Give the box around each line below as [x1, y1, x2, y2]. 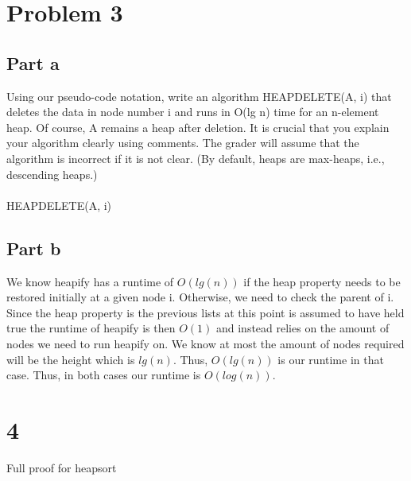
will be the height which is [6, 351, 135, 367]
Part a [6, 50, 60, 75]
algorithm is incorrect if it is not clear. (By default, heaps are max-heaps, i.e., [6, 149, 385, 166]
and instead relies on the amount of [215, 320, 390, 336]
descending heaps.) [6, 165, 98, 182]
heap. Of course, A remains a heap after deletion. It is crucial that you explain [6, 118, 390, 135]
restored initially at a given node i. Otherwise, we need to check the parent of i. [6, 289, 394, 305]
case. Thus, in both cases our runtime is [6, 367, 201, 383]
